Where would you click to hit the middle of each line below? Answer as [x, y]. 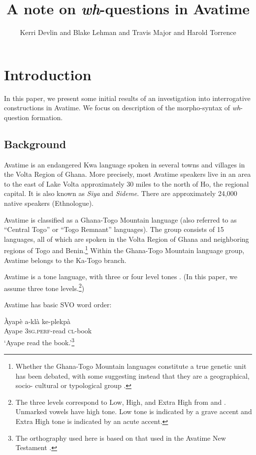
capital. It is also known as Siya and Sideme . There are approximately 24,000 [121, 193]
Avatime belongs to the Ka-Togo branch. [65, 260]
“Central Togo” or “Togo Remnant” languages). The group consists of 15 [114, 229]
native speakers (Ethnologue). [49, 203]
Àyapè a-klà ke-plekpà [37, 321]
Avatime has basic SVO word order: [58, 305]
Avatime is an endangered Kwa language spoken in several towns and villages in [125, 164]
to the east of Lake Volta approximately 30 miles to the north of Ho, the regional [127, 183]
